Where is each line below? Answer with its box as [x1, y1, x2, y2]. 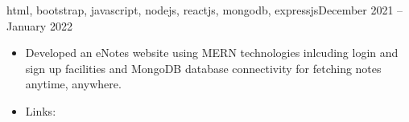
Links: [25, 102, 56, 119]
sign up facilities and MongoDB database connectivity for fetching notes [25, 59, 382, 76]
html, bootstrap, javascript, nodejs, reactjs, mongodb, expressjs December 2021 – [6, 2, 403, 18]
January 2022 [6, 17, 72, 34]
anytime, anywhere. [25, 75, 122, 92]
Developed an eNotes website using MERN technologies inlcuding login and [25, 44, 399, 61]
